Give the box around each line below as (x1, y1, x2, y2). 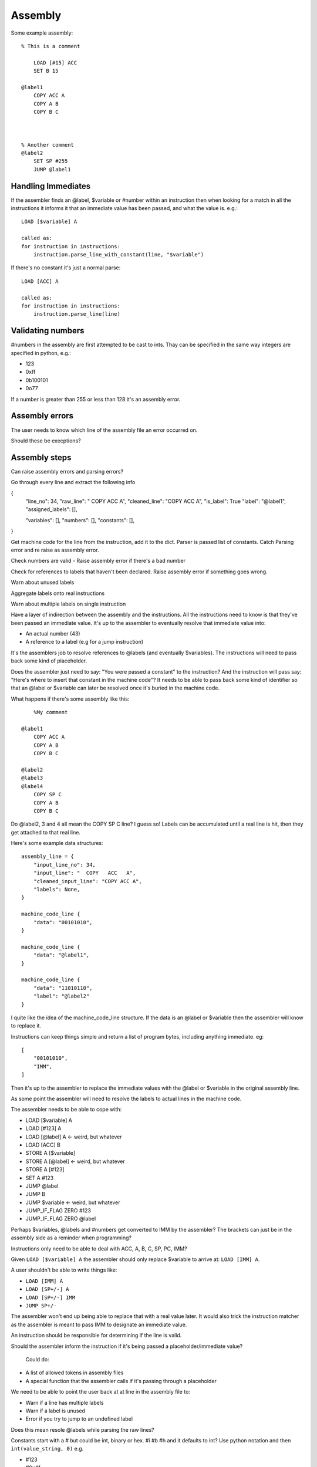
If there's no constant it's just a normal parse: (11, 264, 121, 271)
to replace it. (11, 1022, 41, 1029)
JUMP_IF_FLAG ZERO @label (25, 1215, 96, 1222)
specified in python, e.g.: (11, 349, 72, 356)
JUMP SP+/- (25, 1303, 57, 1309)
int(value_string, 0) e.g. (11, 1445, 84, 1452)
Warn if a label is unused (25, 1407, 85, 1414)
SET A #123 (25, 1174, 54, 1181)
